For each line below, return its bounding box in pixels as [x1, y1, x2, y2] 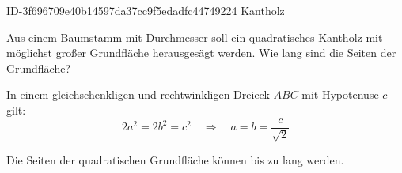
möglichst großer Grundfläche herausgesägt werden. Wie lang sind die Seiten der [6, 44, 396, 61]
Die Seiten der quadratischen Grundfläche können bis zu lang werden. [6, 152, 344, 168]
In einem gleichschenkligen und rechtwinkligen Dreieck [6, 86, 270, 103]
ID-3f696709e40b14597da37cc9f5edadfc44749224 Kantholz [6, 2, 285, 18]
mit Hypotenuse [301, 86, 379, 103]
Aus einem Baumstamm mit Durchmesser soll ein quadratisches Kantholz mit [6, 28, 383, 45]
